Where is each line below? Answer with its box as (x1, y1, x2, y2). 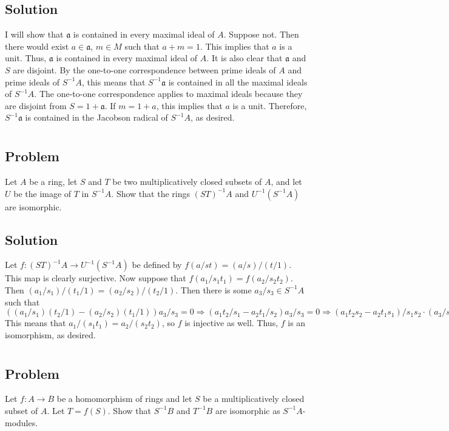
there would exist (5, 39, 69, 52)
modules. (5, 416, 38, 429)
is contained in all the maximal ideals (168, 75, 308, 88)
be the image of (13, 187, 72, 199)
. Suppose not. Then (223, 28, 299, 41)
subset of (5, 404, 38, 416)
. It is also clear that (206, 52, 283, 64)
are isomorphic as (215, 404, 280, 416)
